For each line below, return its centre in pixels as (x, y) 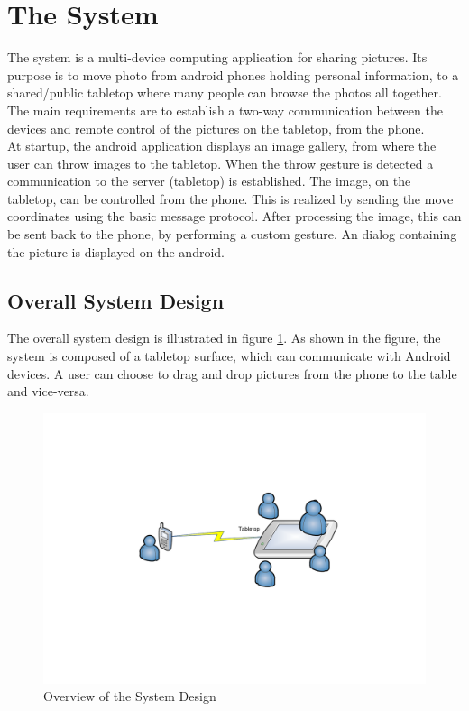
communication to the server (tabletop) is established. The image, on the (209, 181)
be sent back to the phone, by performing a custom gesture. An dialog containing (232, 234)
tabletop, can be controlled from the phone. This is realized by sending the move (230, 198)
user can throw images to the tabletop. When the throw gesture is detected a (221, 163)
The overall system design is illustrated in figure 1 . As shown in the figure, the (224, 338)
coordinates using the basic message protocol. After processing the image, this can (234, 216)
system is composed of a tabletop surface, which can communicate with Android (229, 356)
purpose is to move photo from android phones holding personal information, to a (233, 74)
